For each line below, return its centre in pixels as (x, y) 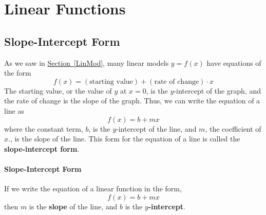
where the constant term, (44, 128)
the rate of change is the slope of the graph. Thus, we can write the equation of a (132, 101)
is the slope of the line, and (73, 206)
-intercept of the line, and (156, 128)
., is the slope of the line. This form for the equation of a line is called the (124, 139)
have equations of (234, 62)
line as (14, 110)
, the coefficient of (233, 128)
